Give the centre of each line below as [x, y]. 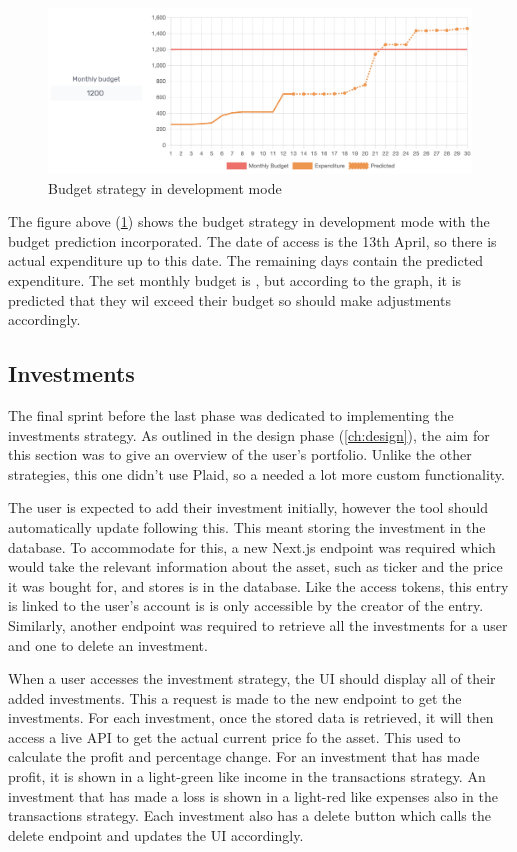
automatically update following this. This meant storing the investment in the [247, 526]
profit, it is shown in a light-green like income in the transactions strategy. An [247, 776]
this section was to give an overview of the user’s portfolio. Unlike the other [240, 454]
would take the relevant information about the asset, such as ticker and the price [255, 566]
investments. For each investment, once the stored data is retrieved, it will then [251, 717]
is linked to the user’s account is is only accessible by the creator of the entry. [246, 605]
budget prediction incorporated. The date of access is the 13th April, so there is [252, 240]
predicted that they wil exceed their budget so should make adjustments [229, 299]
